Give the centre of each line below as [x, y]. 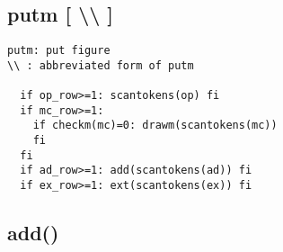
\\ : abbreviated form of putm [101, 65]
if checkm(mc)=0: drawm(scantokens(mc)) [155, 126]
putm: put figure [59, 51]
